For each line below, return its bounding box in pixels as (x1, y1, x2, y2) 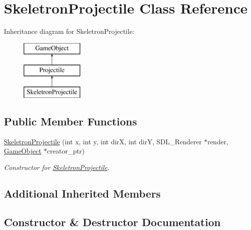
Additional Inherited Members (4, 186, 161, 201)
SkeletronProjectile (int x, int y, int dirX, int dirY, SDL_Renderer (4, 136, 202, 146)
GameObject (4, 146, 42, 156)
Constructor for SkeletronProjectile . (4, 162, 110, 172)
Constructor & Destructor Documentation (4, 214, 221, 229)
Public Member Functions (4, 114, 137, 129)
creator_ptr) (47, 146, 85, 156)
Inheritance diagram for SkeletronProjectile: (4, 26, 134, 36)
